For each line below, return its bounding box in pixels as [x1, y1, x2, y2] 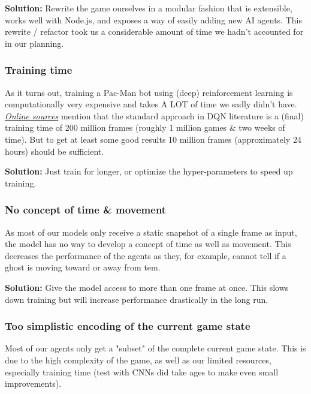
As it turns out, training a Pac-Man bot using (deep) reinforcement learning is [5, 86, 293, 98]
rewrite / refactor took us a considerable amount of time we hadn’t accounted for [5, 25, 304, 38]
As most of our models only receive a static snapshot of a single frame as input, [5, 225, 297, 238]
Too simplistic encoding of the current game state [5, 318, 250, 333]
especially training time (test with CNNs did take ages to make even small [5, 365, 279, 378]
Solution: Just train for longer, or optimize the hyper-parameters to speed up [5, 165, 293, 178]
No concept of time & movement [5, 202, 167, 217]
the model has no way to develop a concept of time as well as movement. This [5, 237, 291, 250]
